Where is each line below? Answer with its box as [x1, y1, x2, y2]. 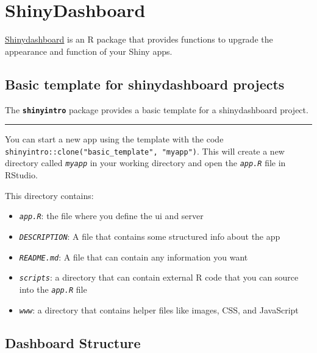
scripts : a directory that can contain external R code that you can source [19, 271, 299, 284]
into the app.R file [19, 282, 87, 295]
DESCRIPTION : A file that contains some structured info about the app [19, 229, 280, 242]
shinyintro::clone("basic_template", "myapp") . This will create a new [5, 144, 285, 157]
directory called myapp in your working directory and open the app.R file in [5, 156, 286, 169]
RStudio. [5, 169, 38, 181]
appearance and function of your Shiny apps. [5, 44, 173, 57]
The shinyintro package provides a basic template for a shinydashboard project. [5, 103, 308, 116]
